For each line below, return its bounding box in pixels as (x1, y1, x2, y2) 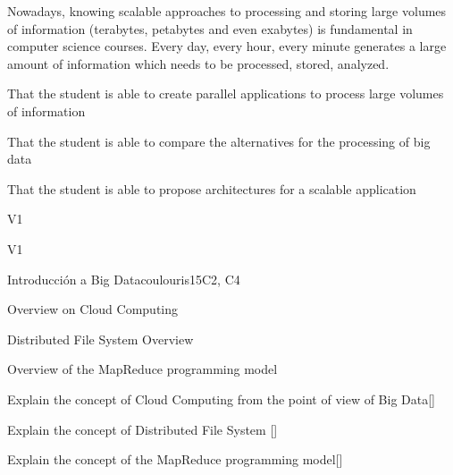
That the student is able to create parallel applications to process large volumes (7, 84, 444, 103)
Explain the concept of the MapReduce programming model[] (7, 450, 343, 469)
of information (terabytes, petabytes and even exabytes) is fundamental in (7, 19, 413, 38)
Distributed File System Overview (7, 329, 194, 348)
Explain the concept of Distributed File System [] (7, 420, 278, 438)
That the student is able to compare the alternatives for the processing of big (7, 131, 431, 150)
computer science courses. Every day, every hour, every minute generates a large (7, 37, 447, 55)
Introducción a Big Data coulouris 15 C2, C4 (7, 269, 240, 288)
